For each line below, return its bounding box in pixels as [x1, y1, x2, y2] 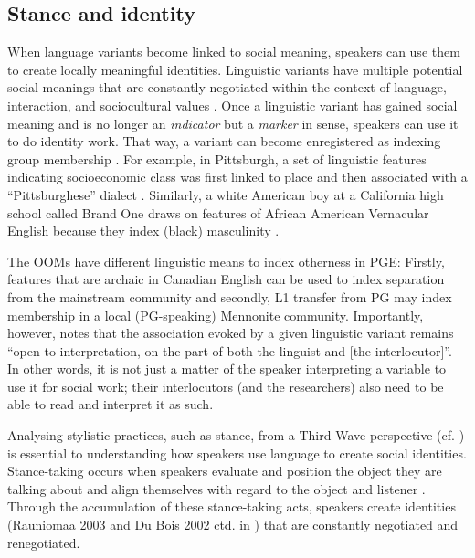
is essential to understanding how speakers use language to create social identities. [7, 443, 467, 462]
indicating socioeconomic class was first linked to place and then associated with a [7, 167, 468, 186]
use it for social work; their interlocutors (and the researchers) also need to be [7, 376, 444, 395]
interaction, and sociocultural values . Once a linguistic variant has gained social [7, 95, 458, 114]
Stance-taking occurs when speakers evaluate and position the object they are [7, 461, 442, 480]
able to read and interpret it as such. [7, 395, 214, 414]
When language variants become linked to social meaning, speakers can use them [7, 42, 460, 61]
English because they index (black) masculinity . [7, 221, 280, 240]
